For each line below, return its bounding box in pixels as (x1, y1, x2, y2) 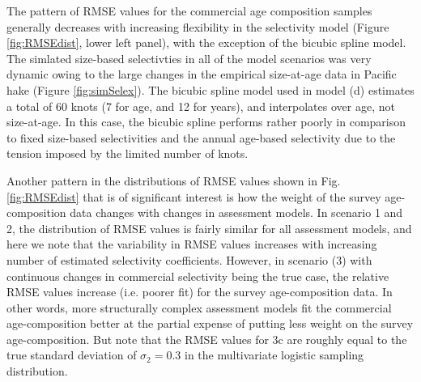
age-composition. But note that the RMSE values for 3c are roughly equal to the (6, 330, 407, 347)
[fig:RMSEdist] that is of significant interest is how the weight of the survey (6, 188, 381, 205)
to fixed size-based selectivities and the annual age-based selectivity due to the (6, 129, 396, 146)
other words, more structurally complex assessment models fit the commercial (6, 299, 392, 316)
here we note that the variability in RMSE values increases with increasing (6, 236, 377, 253)
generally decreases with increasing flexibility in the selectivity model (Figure (6, 18, 389, 35)
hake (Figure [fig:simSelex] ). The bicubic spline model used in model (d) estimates (6, 81, 415, 98)
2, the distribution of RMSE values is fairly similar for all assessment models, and (6, 219, 412, 236)
